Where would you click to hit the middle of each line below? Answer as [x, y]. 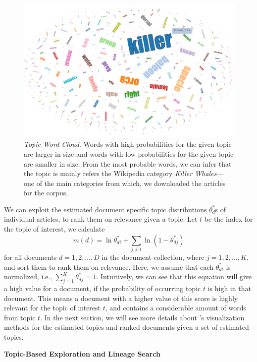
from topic [20, 317]
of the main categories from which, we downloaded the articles [131, 183]
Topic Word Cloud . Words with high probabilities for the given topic [128, 144]
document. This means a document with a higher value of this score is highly [121, 298]
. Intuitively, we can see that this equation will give [174, 276]
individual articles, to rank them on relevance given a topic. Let [101, 219]
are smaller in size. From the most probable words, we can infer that [128, 163]
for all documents [30, 257]
